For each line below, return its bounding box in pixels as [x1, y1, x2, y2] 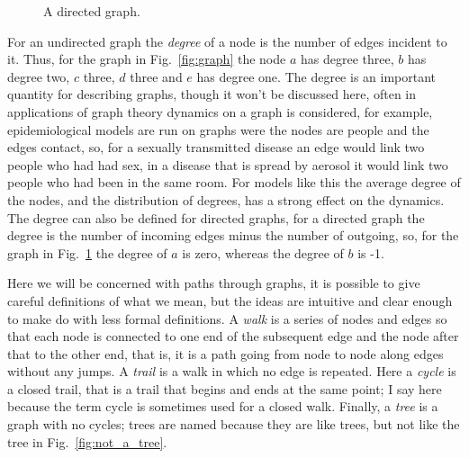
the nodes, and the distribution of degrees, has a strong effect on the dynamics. [7, 190, 445, 209]
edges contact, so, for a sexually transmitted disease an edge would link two [7, 138, 425, 157]
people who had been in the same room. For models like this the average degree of [7, 173, 461, 192]
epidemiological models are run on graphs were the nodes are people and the [7, 120, 429, 139]
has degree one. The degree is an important [196, 67, 437, 85]
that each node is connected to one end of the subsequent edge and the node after [7, 327, 459, 346]
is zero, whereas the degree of [182, 243, 344, 262]
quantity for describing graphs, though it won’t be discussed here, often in [7, 85, 417, 103]
